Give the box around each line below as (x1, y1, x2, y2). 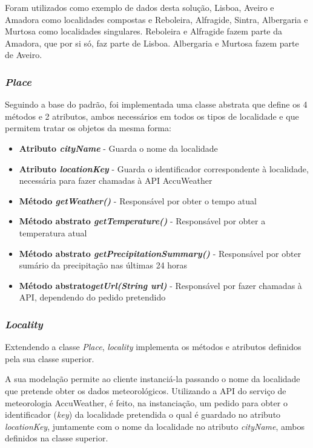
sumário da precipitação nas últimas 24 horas (19, 259, 188, 271)
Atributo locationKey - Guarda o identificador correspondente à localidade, (19, 162, 309, 175)
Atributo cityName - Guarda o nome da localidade (19, 141, 218, 154)
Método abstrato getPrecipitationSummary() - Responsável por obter (19, 247, 301, 259)
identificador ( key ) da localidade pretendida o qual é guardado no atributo (5, 408, 281, 421)
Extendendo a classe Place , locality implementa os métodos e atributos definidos (5, 340, 301, 353)
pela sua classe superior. (5, 352, 94, 365)
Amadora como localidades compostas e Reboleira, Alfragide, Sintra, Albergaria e (5, 13, 308, 25)
